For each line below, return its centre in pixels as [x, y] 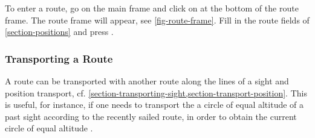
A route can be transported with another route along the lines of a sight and [147, 81]
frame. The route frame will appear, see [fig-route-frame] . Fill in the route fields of [157, 20]
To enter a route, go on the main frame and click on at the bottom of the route [152, 8]
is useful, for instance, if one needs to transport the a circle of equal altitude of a [154, 105]
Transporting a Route [59, 58]
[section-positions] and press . [59, 32]
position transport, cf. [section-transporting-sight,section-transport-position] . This [156, 93]
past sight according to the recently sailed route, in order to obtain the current [151, 116]
